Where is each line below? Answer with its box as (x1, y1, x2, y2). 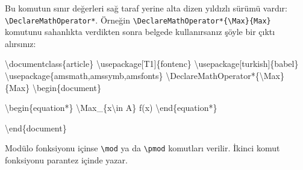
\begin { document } (32, 81, 101, 93)
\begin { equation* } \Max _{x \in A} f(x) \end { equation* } (5, 101, 217, 114)
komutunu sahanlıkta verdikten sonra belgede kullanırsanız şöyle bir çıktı (5, 25, 275, 38)
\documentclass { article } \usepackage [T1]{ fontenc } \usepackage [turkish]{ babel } (5, 57, 299, 70)
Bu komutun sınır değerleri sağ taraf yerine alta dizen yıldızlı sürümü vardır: (5, 2, 287, 14)
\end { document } (5, 121, 67, 134)
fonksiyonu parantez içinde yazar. (5, 154, 128, 166)
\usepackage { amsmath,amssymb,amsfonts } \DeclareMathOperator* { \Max (5, 69, 280, 82)
